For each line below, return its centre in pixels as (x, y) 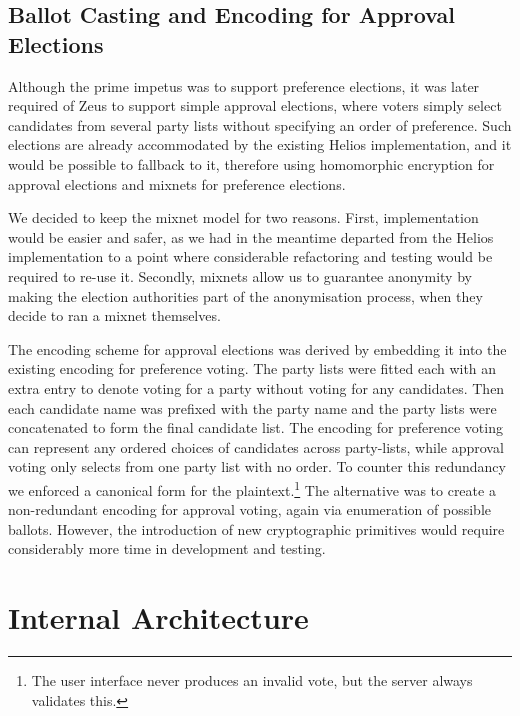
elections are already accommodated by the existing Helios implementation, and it (260, 144)
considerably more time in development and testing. (167, 548)
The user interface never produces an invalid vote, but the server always (252, 680)
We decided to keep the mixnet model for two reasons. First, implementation (243, 217)
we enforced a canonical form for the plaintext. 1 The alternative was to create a (252, 488)
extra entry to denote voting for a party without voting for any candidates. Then (256, 387)
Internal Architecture (158, 617)
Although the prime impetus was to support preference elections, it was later (244, 85)
